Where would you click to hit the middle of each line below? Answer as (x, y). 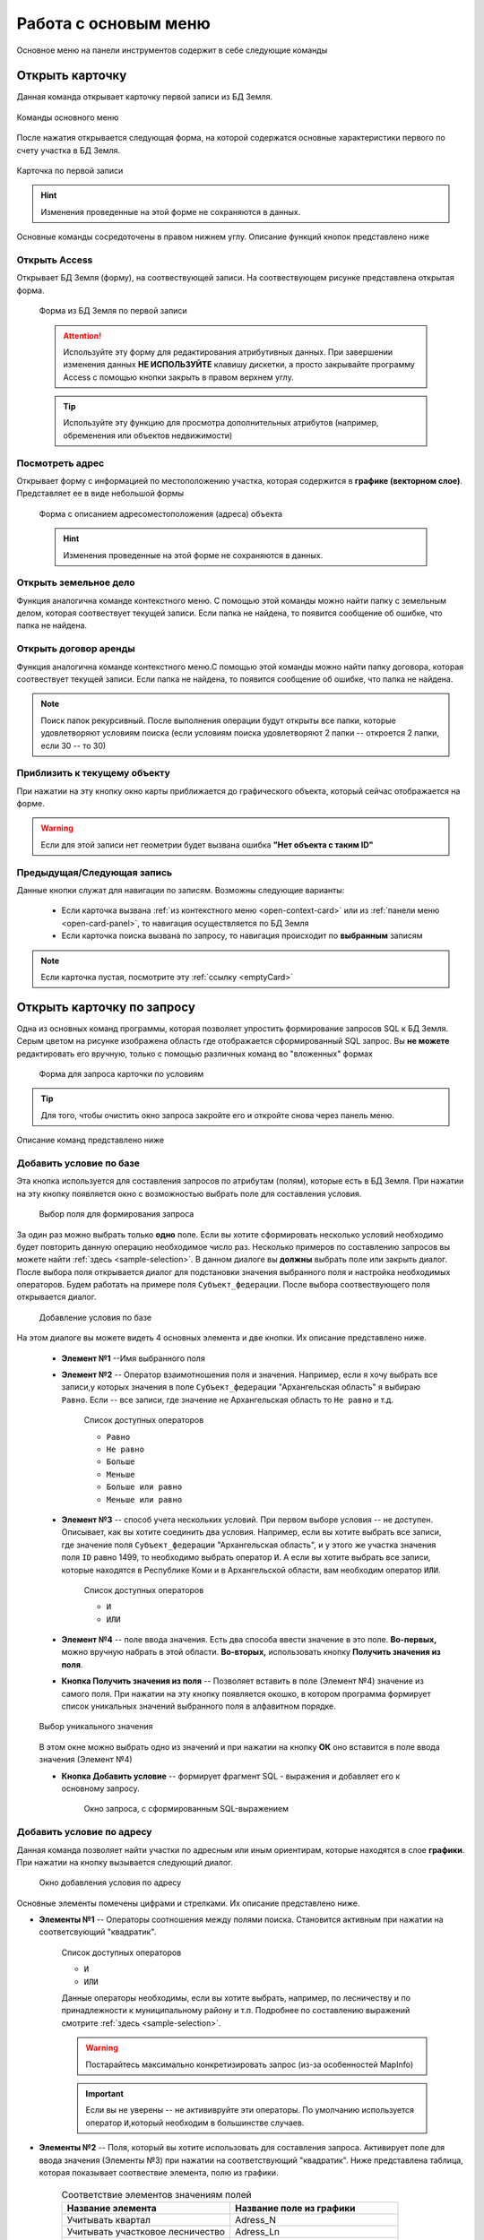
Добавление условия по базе (95, 1317)
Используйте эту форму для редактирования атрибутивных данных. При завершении (228, 352)
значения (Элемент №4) (86, 1760)
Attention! (82, 335)
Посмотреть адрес (60, 463)
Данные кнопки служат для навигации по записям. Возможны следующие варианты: (181, 891)
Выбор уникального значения (96, 1727)
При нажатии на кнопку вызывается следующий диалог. (125, 1862)
